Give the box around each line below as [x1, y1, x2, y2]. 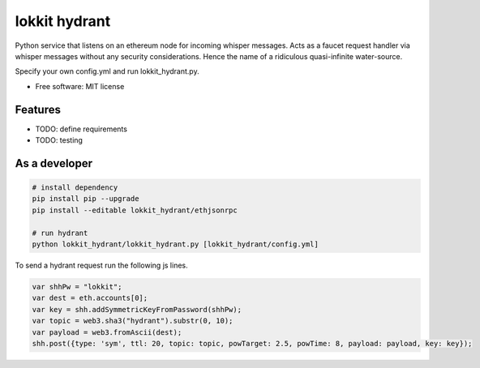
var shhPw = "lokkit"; [32, 282, 122, 291]
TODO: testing [35, 135, 83, 145]
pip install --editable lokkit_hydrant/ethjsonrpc [32, 205, 238, 215]
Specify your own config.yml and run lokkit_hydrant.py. [15, 66, 199, 76]
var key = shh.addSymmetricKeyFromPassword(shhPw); [32, 305, 242, 314]
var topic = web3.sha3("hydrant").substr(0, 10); [32, 316, 234, 326]
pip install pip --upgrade [32, 195, 139, 203]
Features [15, 102, 61, 117]
